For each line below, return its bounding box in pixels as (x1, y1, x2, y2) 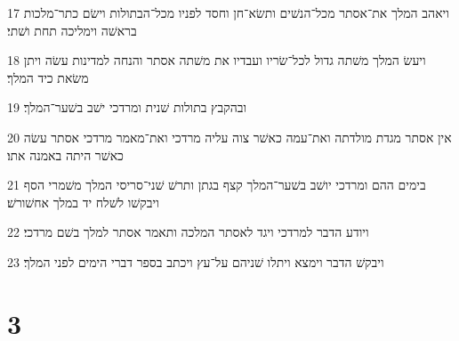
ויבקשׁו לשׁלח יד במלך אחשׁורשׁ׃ (7, 192, 159, 211)
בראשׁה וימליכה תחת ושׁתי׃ (7, 20, 137, 39)
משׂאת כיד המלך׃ (7, 68, 89, 86)
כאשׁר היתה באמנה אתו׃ (7, 145, 124, 164)
